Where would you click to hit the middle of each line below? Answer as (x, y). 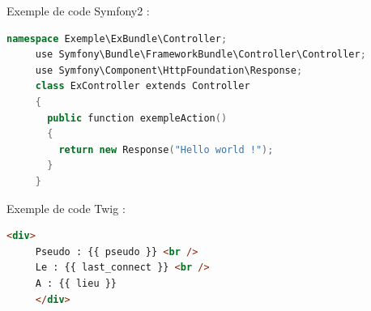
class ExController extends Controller (143, 86)
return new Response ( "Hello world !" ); (166, 149)
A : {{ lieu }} (76, 283)
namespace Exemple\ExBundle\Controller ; (117, 38)
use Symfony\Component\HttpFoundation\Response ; (169, 70)
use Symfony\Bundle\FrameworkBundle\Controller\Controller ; (200, 55)
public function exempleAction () (137, 118)
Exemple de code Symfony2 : (78, 11)
